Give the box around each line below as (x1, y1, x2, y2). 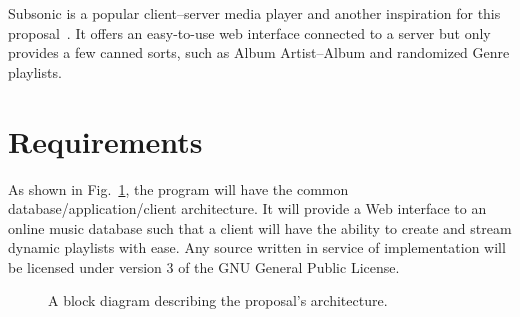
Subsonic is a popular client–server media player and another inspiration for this (8, 3, 501, 23)
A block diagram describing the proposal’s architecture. (48, 290, 388, 311)
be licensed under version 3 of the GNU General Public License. (8, 256, 400, 277)
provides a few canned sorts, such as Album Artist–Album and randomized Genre (8, 42, 510, 63)
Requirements (8, 120, 203, 161)
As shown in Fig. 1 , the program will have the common (8, 178, 349, 199)
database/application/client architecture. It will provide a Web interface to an (8, 198, 487, 219)
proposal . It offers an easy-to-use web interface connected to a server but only (8, 22, 491, 43)
